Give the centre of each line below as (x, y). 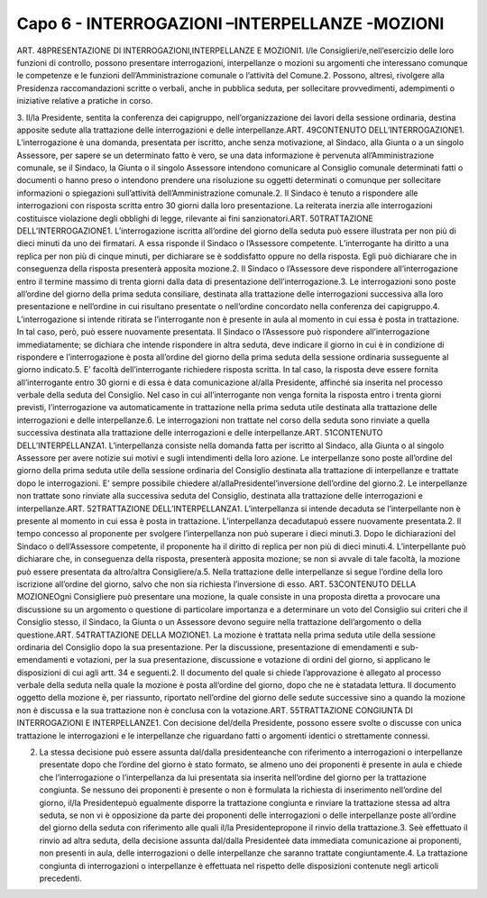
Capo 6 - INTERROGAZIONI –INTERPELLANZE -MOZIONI (230, 23)
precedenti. (60, 878)
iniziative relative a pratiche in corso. (85, 101)
